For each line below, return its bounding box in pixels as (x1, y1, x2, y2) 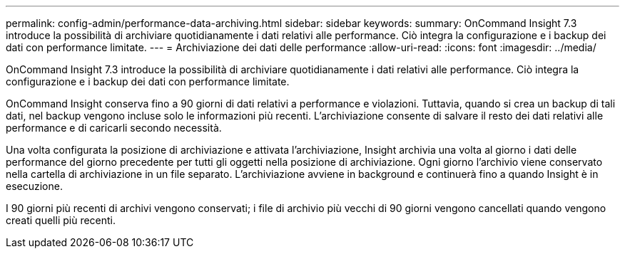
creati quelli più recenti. (6, 214, 116, 226)
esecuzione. (6, 180, 63, 192)
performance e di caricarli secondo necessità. (6, 122, 222, 134)
